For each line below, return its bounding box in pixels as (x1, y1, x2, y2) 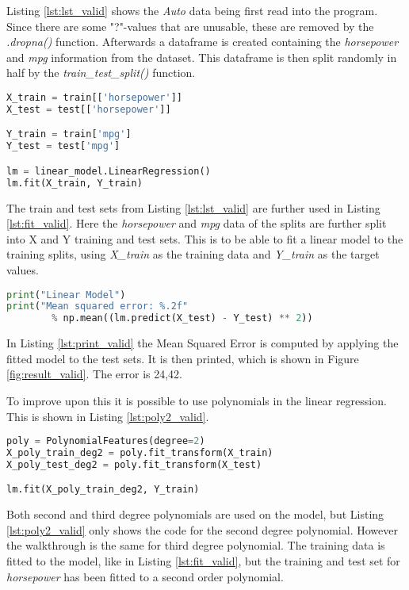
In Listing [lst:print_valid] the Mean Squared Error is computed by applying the (6, 335, 399, 351)
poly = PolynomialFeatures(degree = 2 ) (6, 435, 205, 447)
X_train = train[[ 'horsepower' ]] (6, 91, 182, 103)
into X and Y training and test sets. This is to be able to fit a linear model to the (6, 230, 403, 247)
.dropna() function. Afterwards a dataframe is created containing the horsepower (6, 33, 399, 50)
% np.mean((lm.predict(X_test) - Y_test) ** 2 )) (52, 312, 313, 324)
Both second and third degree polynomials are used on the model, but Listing (6, 506, 384, 523)
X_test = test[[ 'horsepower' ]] (6, 103, 171, 115)
